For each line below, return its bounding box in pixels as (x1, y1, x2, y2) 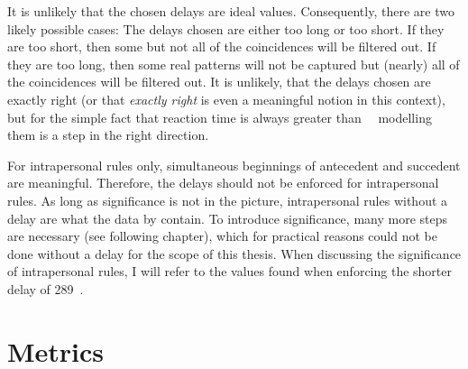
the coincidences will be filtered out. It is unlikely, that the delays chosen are (7, 72, 431, 91)
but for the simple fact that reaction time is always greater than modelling (7, 107, 432, 126)
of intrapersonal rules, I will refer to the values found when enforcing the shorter (7, 262, 452, 281)
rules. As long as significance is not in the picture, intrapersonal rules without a (7, 190, 448, 209)
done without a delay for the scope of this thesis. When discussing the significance (7, 244, 462, 263)
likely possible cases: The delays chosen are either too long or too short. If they (7, 19, 445, 38)
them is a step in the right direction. (7, 125, 209, 144)
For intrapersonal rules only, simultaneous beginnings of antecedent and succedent (7, 155, 461, 174)
